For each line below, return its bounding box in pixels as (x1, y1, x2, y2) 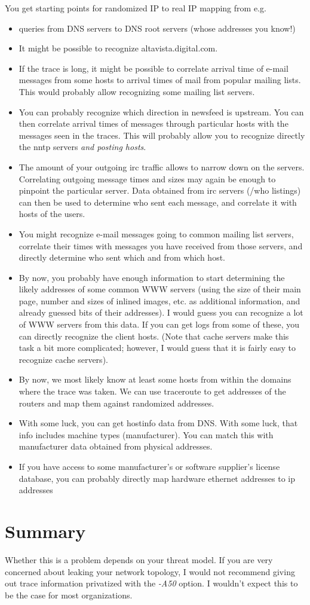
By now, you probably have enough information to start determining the (19, 271, 285, 283)
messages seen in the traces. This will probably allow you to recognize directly (19, 129, 305, 141)
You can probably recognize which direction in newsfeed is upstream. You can (19, 105, 304, 118)
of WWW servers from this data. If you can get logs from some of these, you (19, 318, 299, 331)
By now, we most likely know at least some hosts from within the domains (19, 373, 291, 386)
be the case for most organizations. (5, 588, 133, 601)
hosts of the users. (19, 207, 85, 220)
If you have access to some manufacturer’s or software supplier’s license (19, 460, 280, 472)
